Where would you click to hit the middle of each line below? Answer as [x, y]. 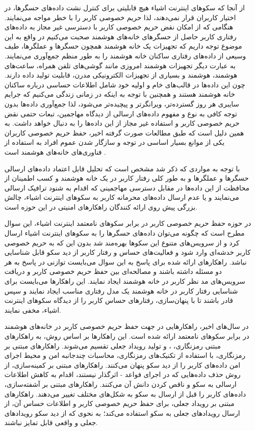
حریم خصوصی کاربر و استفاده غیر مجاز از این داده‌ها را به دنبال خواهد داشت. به [122, 123]
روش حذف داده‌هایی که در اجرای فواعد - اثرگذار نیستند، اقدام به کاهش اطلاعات [123, 374]
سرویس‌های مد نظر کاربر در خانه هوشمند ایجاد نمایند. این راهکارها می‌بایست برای [125, 281]
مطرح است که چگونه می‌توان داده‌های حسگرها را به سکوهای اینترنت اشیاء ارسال [125, 233]
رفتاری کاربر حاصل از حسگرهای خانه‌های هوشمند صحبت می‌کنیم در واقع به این [121, 36]
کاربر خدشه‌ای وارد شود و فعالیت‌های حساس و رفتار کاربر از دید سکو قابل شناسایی [128, 252]
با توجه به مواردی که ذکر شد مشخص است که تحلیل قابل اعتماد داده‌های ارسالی [122, 168]
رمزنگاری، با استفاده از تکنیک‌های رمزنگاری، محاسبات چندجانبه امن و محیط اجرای [125, 355]
